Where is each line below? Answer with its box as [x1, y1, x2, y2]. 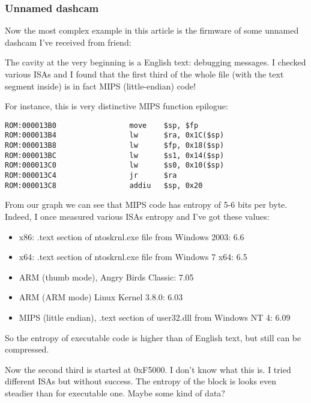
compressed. [5, 343, 49, 356]
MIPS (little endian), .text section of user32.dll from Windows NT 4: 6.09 [19, 311, 291, 323]
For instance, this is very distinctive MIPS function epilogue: [5, 100, 228, 112]
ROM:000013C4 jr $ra [5, 171, 177, 180]
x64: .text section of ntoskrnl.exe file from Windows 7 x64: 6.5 [19, 250, 247, 263]
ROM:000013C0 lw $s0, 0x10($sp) [5, 161, 225, 170]
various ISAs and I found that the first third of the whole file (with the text [5, 68, 284, 80]
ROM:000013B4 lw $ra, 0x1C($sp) [5, 131, 225, 140]
